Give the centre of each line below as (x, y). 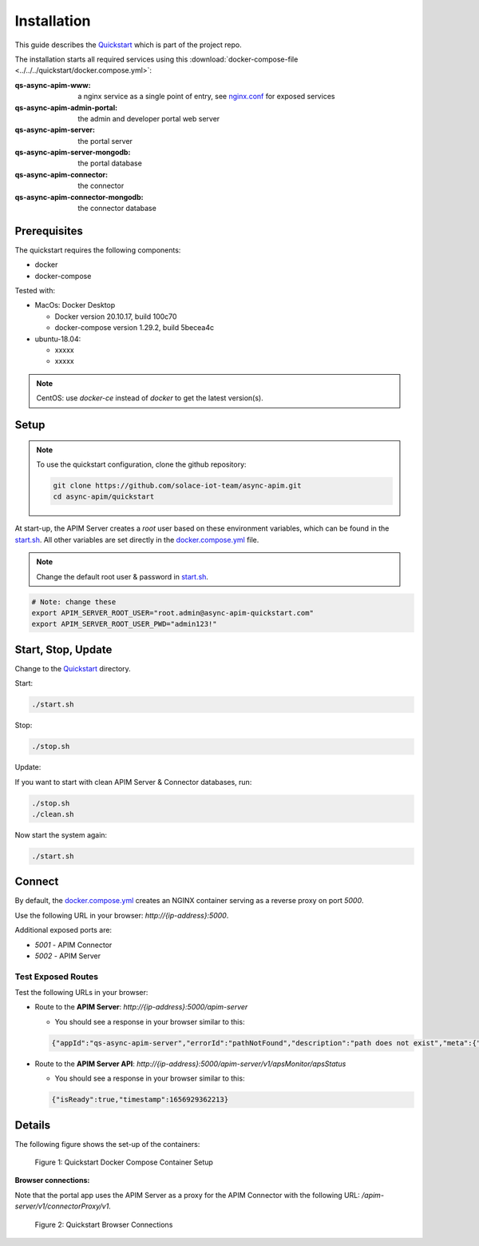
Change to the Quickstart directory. (73, 668)
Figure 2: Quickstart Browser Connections (104, 1224)
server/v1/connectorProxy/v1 (62, 1206)
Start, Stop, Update (63, 649)
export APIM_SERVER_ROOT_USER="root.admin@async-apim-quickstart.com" (173, 613)
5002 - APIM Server (68, 956)
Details (33, 1125)
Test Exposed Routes (57, 977)
